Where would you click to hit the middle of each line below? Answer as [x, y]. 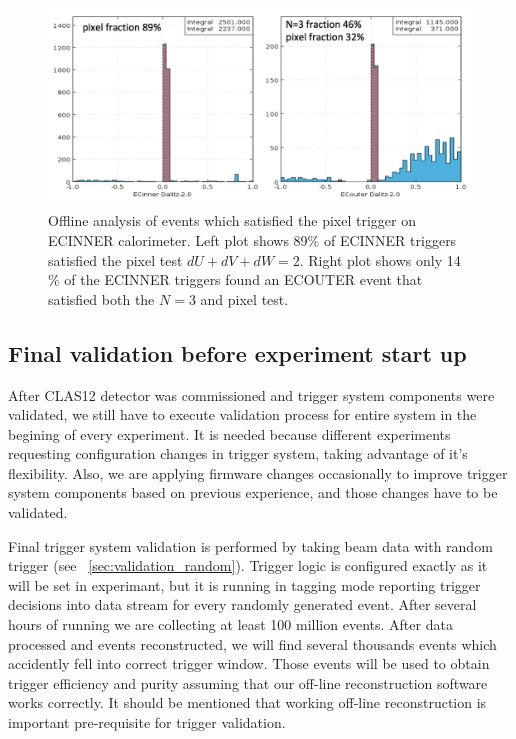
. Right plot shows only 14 [380, 259]
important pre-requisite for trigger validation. [147, 722]
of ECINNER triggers [390, 239]
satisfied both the [101, 298]
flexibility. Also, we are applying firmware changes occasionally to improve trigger [258, 472]
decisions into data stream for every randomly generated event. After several [242, 604]
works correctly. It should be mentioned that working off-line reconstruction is [247, 702]
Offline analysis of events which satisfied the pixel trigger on [232, 220]
